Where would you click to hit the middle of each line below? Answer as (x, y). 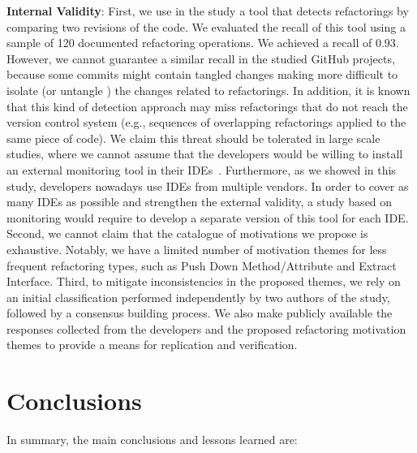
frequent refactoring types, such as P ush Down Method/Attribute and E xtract (202, 265)
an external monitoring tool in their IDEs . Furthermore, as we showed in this (201, 169)
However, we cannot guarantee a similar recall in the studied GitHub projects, (201, 58)
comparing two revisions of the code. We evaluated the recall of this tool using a (206, 26)
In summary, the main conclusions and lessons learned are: (152, 440)
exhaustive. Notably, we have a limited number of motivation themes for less (197, 249)
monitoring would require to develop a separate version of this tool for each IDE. (208, 217)
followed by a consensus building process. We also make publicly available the (200, 313)
